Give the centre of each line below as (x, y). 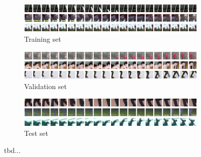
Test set (36, 133)
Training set (43, 39)
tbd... (13, 150)
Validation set (45, 86)
